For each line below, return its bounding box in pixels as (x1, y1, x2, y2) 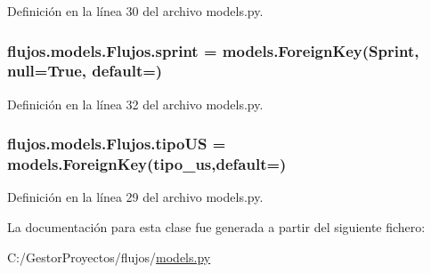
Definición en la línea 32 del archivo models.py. (7, 94, 264, 113)
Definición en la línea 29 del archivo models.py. (7, 188, 264, 206)
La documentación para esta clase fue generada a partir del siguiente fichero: (7, 218, 426, 237)
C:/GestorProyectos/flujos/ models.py (7, 247, 211, 266)
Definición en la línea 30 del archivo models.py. (7, 2, 264, 20)
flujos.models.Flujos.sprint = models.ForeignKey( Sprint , (7, 39, 419, 61)
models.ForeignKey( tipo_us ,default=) (7, 153, 287, 175)
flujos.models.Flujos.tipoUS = (7, 132, 226, 155)
